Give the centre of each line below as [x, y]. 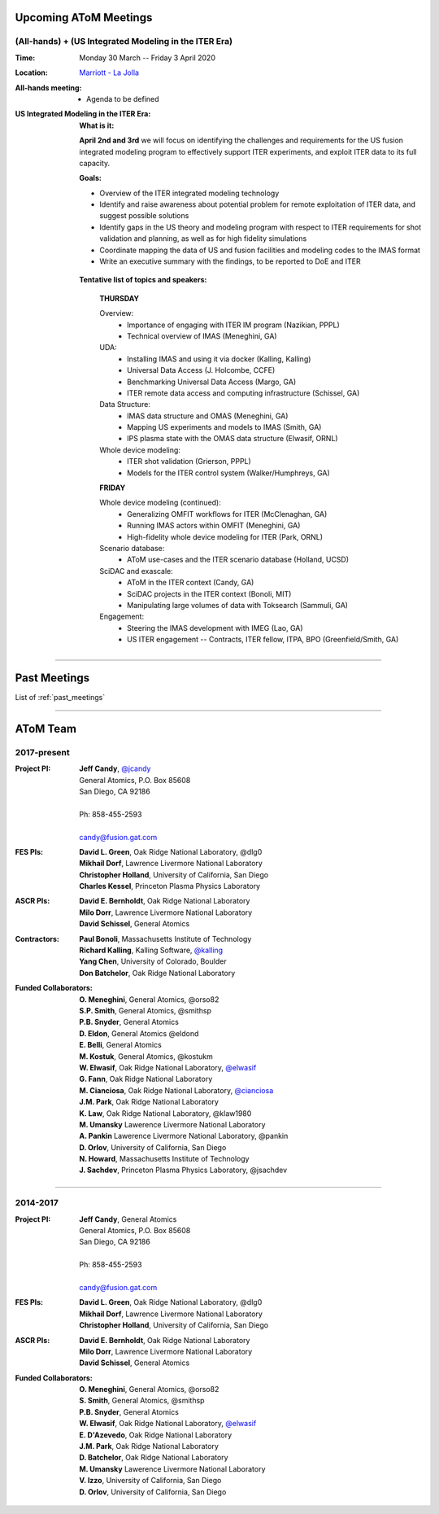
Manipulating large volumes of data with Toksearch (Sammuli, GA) [238, 605]
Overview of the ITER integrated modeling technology [189, 193]
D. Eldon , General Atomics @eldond [139, 1033]
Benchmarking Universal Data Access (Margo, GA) [212, 382]
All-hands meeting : [48, 88]
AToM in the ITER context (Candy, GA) [191, 583]
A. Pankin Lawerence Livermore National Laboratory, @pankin [184, 1136]
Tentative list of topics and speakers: [143, 280]
